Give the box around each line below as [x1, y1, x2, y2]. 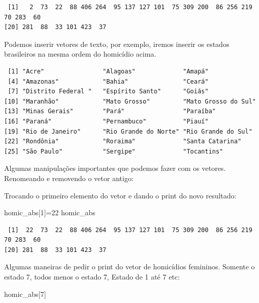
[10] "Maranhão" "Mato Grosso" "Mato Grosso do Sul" [4, 97, 256, 105]
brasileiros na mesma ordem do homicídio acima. [4, 48, 157, 59]
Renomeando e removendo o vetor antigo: [4, 172, 134, 183]
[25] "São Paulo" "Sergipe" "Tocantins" [4, 147, 223, 155]
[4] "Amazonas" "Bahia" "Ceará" [8, 78, 209, 85]
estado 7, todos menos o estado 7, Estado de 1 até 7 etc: [4, 271, 180, 282]
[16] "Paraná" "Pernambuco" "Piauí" [4, 117, 209, 125]
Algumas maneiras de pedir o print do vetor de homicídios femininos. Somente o [4, 261, 255, 272]
